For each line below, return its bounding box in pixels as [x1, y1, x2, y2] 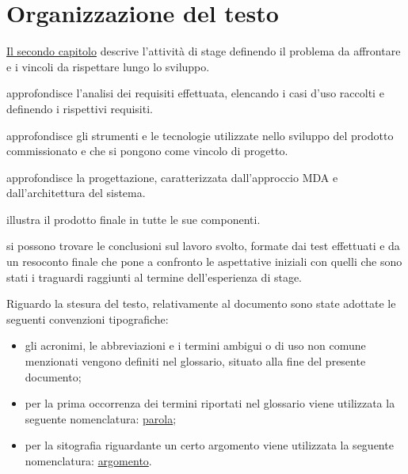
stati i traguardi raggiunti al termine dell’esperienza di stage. [6, 268, 303, 285]
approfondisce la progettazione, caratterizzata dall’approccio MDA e [6, 169, 338, 185]
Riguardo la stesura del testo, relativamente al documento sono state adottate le [6, 295, 396, 312]
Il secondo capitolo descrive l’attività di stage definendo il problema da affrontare [6, 43, 401, 59]
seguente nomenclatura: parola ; [25, 410, 177, 427]
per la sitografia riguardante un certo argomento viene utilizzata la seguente [25, 437, 394, 453]
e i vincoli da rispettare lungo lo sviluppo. [6, 58, 210, 74]
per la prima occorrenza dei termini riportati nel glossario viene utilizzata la [25, 395, 395, 411]
